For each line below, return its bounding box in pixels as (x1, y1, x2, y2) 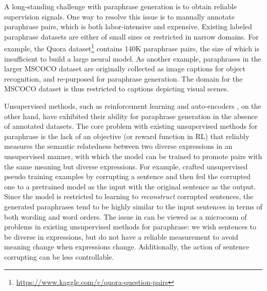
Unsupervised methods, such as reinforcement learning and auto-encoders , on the (4, 101, 261, 111)
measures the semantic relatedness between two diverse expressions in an (4, 141, 233, 151)
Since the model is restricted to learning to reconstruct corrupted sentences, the (4, 191, 254, 202)
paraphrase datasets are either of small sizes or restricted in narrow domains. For (4, 31, 259, 42)
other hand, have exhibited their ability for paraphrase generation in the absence (4, 110, 258, 121)
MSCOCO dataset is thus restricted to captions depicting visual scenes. (4, 83, 229, 94)
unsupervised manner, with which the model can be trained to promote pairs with (4, 150, 262, 161)
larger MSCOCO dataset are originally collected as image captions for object (4, 63, 245, 74)
